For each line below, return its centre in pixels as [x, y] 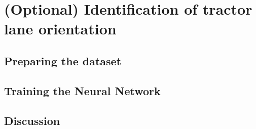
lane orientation [60, 29]
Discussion [32, 120]
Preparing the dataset [63, 60]
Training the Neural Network [82, 90]
